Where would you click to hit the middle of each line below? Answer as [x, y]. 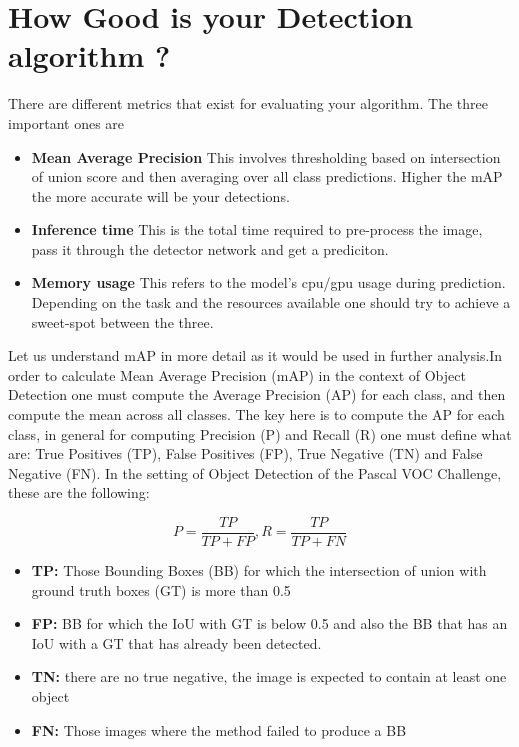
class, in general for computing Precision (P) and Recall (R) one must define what [260, 433]
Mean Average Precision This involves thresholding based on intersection [266, 156]
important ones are [66, 122]
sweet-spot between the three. [122, 321]
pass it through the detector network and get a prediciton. [210, 248]
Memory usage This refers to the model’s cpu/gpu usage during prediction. [268, 282]
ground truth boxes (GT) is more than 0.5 [161, 589]
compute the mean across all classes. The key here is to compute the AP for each [256, 414]
